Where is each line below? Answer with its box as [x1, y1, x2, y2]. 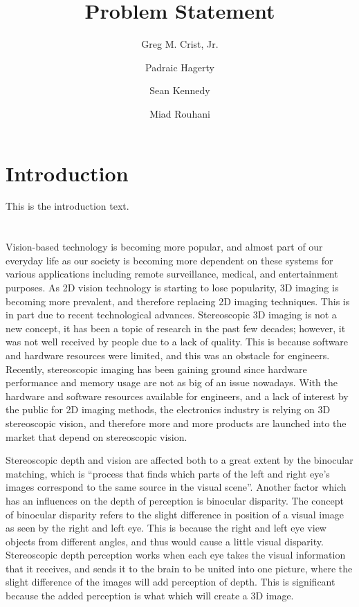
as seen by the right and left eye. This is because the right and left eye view [6, 520, 326, 535]
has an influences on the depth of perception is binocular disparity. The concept [6, 493, 344, 507]
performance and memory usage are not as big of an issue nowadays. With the [6, 375, 338, 390]
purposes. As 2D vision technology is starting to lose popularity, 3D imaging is [6, 280, 339, 294]
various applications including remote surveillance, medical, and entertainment [6, 266, 338, 281]
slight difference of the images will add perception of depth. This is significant [6, 574, 335, 589]
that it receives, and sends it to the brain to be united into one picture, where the [6, 561, 353, 575]
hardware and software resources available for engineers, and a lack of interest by [6, 388, 349, 403]
